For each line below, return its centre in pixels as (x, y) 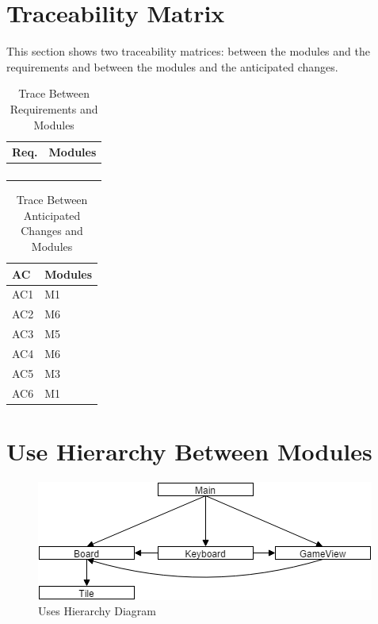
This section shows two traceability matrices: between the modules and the (188, 51)
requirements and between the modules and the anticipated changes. (172, 66)
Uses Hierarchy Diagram (97, 611)
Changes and (52, 231)
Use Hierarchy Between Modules (189, 451)
